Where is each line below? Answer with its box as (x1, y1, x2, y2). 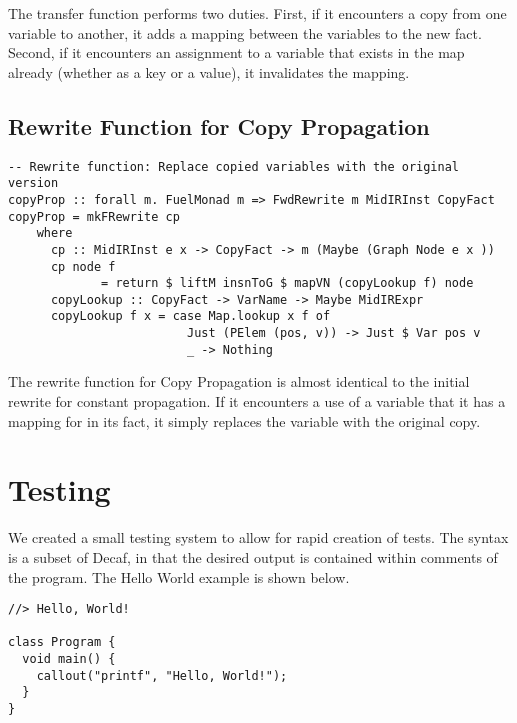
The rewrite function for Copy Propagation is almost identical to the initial (8, 371, 470, 392)
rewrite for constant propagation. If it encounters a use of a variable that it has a (8, 391, 506, 412)
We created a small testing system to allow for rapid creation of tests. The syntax (8, 527, 509, 548)
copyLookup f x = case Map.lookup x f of (50, 309, 331, 324)
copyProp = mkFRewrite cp (8, 209, 180, 224)
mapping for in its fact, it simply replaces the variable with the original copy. (8, 410, 481, 431)
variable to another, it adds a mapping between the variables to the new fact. (8, 22, 482, 43)
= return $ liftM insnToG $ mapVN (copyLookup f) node (101, 276, 474, 291)
